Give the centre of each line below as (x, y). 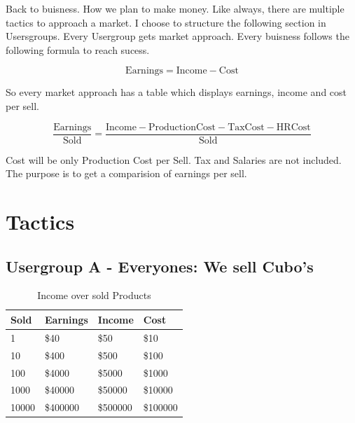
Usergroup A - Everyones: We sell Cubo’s (160, 266)
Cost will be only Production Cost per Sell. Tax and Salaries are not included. (174, 159)
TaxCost (246, 127)
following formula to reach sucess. (78, 49)
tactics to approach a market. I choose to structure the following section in (166, 22)
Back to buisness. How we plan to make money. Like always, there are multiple (175, 8)
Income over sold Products (94, 295)
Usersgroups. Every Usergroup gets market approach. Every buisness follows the (177, 36)
